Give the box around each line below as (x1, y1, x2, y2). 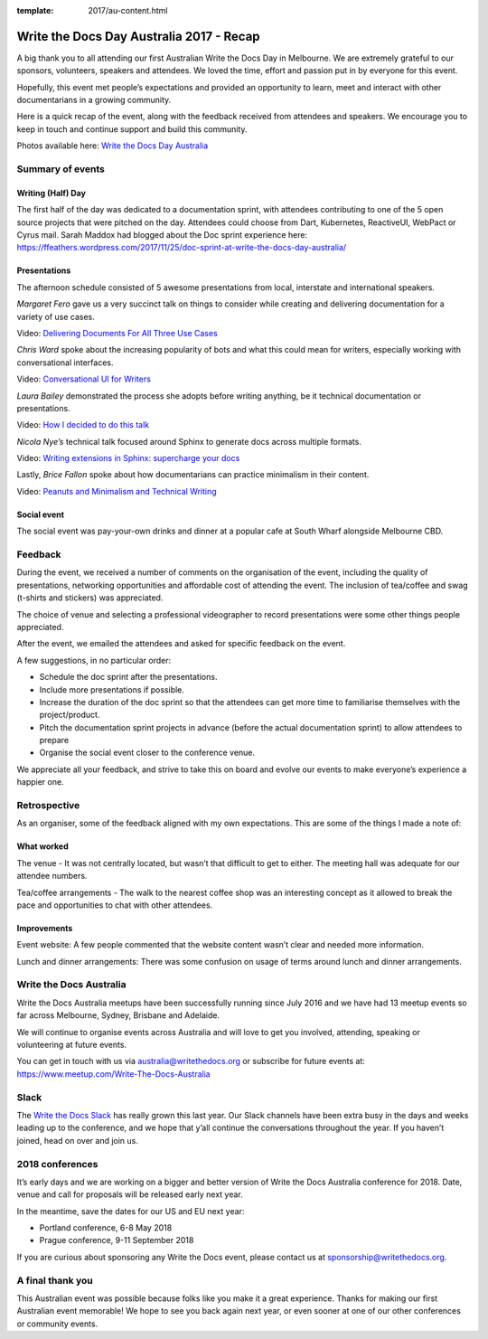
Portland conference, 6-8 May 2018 (39, 1222, 173, 1233)
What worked (16, 841, 69, 852)
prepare (39, 735, 70, 746)
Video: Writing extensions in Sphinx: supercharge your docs (16, 453, 240, 464)
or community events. (16, 1318, 99, 1329)
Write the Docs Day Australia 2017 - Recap (16, 28, 261, 44)
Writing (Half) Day (16, 187, 86, 198)
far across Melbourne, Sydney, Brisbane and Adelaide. (16, 1010, 221, 1021)
